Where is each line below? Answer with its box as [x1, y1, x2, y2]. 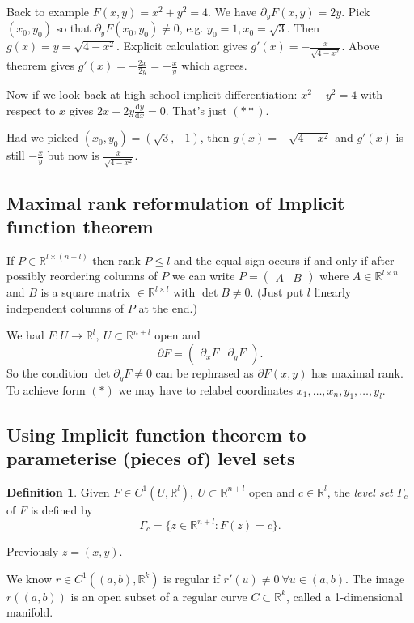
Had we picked [6, 129, 79, 146]
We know [6, 570, 52, 587]
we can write [171, 267, 235, 284]
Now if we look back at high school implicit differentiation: [6, 85, 298, 102]
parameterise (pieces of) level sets [6, 446, 295, 471]
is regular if [163, 570, 220, 587]
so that [56, 19, 91, 36]
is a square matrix [40, 284, 131, 301]
